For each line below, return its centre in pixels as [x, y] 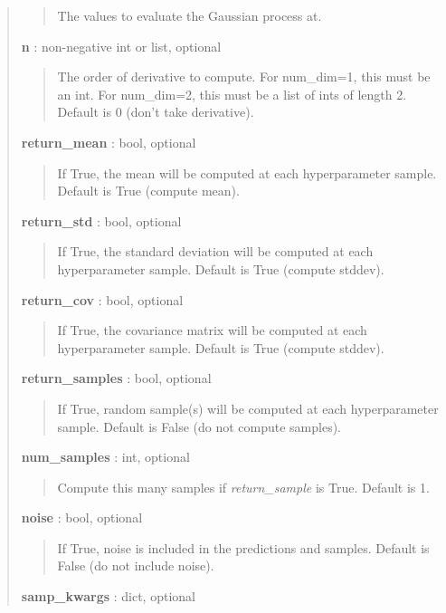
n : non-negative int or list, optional [121, 46]
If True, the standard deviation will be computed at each [215, 251]
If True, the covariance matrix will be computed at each [212, 330]
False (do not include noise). [136, 565]
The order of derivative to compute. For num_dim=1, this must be [244, 77]
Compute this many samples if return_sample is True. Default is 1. [243, 487]
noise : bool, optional [82, 517]
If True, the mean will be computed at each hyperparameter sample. [247, 172]
